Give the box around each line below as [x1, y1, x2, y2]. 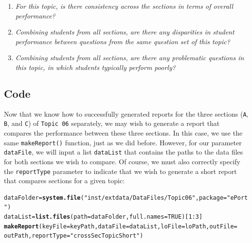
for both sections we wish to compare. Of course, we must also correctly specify [4, 156, 240, 166]
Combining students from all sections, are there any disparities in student [15, 27, 234, 37]
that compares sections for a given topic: [4, 175, 125, 186]
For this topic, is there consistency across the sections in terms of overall [15, 1, 234, 11]
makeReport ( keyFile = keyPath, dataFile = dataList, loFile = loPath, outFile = [4, 223, 237, 230]
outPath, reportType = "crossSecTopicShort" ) [4, 232, 144, 240]
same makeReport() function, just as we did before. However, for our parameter [4, 137, 242, 147]
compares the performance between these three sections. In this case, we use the [4, 128, 243, 138]
